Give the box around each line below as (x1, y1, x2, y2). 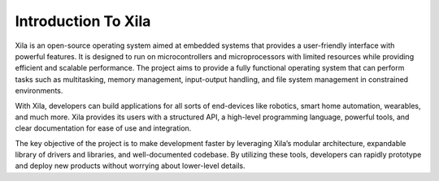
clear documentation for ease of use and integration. (15, 123, 192, 133)
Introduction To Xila (15, 12, 151, 30)
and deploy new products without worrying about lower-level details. (15, 161, 246, 170)
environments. (15, 86, 63, 96)
